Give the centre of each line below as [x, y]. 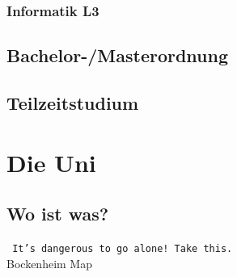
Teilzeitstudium [73, 103]
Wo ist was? [58, 214]
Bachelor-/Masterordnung [118, 55]
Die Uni [51, 162]
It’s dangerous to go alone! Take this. [123, 248]
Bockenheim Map [49, 263]
